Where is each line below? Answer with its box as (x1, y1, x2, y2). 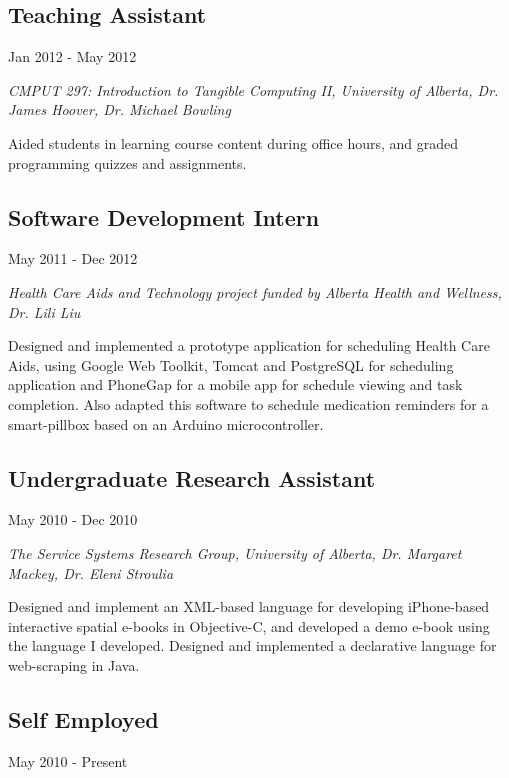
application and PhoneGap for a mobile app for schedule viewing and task (8, 374, 463, 395)
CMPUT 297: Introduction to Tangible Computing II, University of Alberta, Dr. (8, 79, 499, 100)
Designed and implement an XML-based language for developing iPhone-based (8, 596, 490, 617)
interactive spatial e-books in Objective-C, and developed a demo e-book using (8, 615, 490, 636)
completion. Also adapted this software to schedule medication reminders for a (8, 393, 489, 414)
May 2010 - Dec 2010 (8, 509, 138, 530)
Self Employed (8, 703, 159, 734)
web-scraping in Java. (8, 654, 140, 675)
